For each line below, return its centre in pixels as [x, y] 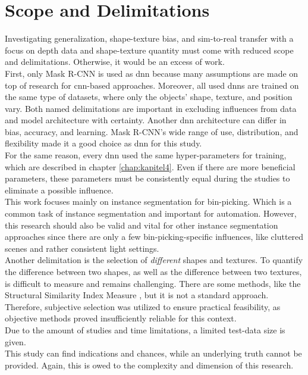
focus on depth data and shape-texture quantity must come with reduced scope [149, 50]
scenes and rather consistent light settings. [82, 248]
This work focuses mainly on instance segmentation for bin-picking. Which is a [148, 201]
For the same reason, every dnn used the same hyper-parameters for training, [146, 155]
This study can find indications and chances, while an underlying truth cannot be [153, 353]
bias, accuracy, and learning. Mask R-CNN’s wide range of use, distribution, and [152, 131]
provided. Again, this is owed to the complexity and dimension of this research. [149, 365]
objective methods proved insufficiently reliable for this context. [121, 318]
